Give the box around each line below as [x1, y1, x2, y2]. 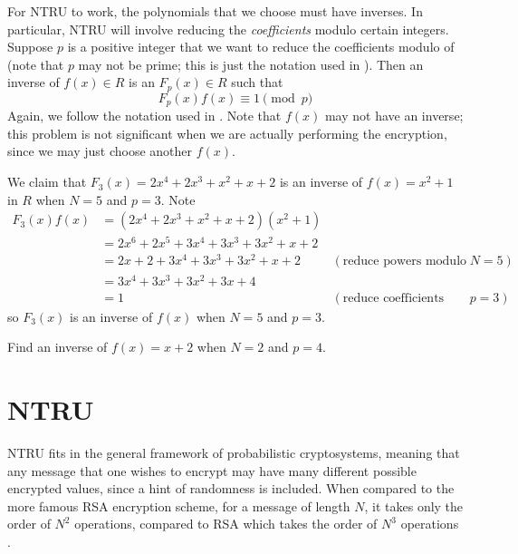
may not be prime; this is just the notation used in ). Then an [78, 54, 424, 73]
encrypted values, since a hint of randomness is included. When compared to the [7, 479, 455, 498]
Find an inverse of [7, 337, 108, 356]
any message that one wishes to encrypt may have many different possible [7, 461, 417, 480]
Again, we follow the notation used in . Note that [7, 106, 282, 125]
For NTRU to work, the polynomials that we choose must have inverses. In [7, 2, 423, 20]
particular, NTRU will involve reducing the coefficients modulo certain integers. [7, 19, 449, 38]
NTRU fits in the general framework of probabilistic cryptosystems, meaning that [7, 442, 460, 462]
